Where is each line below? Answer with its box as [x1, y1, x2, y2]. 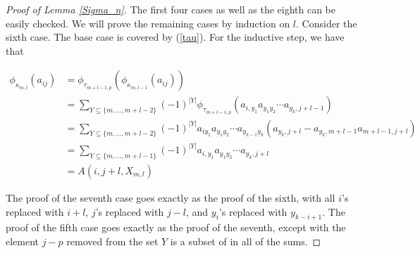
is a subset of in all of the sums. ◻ [170, 233, 321, 248]
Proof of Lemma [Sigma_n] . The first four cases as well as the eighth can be [6, 2, 335, 16]
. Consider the [296, 15, 357, 30]
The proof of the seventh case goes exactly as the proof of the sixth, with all [6, 190, 335, 205]
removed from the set [66, 233, 159, 248]
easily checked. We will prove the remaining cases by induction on [6, 15, 290, 30]
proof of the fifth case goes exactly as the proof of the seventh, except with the [6, 220, 346, 235]
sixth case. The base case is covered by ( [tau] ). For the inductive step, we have [6, 30, 345, 44]
